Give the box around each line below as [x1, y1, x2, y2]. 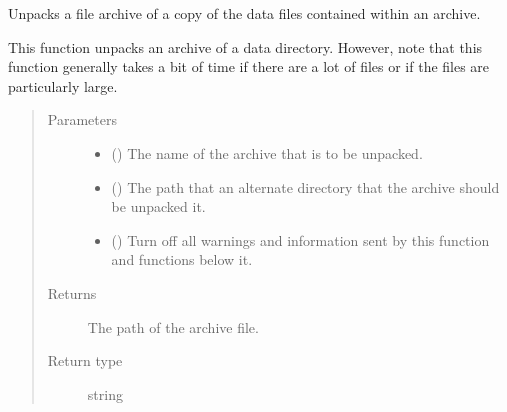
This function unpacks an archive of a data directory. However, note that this [8, 36, 483, 57]
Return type [47, 350, 123, 371]
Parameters [47, 109, 117, 130]
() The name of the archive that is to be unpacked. [111, 142, 423, 163]
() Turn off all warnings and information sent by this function [111, 229, 490, 250]
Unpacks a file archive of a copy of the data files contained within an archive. [8, 3, 481, 23]
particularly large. [8, 75, 118, 96]
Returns [47, 282, 97, 303]
